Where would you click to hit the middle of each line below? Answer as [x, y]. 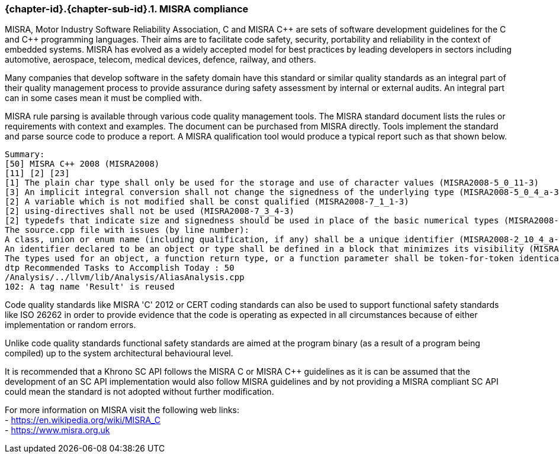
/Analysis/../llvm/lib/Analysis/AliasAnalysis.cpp [125, 277]
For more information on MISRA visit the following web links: [122, 410]
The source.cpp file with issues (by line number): [127, 230]
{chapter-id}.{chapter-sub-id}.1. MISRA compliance [127, 9]
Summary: [25, 155]
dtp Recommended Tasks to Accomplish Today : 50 [120, 268]
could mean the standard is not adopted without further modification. [139, 392]
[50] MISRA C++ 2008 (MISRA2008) [82, 164]
